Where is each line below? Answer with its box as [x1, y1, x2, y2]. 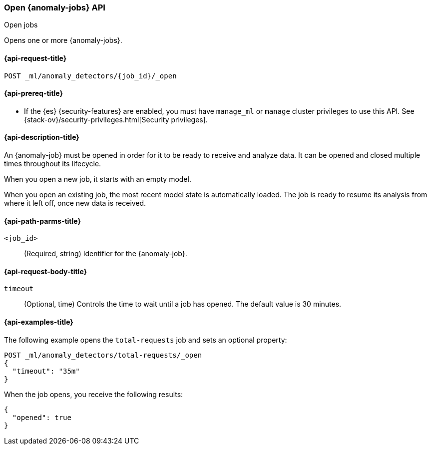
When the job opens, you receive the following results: [4, 390, 183, 399]
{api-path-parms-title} [4, 216, 81, 225]
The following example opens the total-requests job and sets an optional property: [4, 335, 287, 344]
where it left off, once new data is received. [4, 199, 146, 208]
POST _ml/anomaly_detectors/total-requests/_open [4, 351, 202, 359]
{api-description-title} [4, 133, 79, 142]
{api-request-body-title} [4, 267, 87, 276]
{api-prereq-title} [4, 89, 63, 98]
